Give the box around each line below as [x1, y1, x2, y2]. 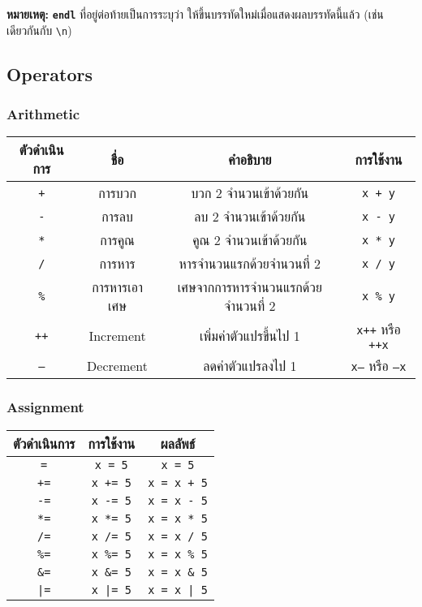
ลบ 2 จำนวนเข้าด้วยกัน [194, 207, 306, 226]
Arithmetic [6, 104, 80, 124]
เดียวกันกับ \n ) [6, 21, 72, 38]
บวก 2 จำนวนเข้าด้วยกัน [191, 183, 309, 203]
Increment [88, 326, 146, 346]
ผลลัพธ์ [160, 433, 196, 453]
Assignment [6, 397, 84, 417]
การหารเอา [92, 278, 143, 297]
